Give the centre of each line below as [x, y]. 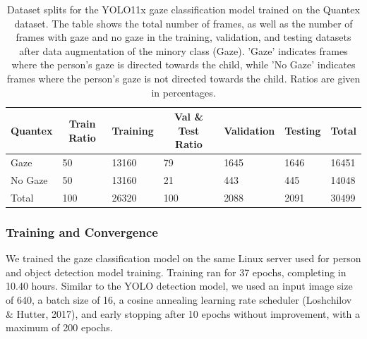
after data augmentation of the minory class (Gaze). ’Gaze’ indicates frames [183, 50]
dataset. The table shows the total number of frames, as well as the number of [183, 23]
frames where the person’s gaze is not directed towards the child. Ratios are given [183, 78]
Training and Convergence [82, 232]
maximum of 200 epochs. [59, 327]
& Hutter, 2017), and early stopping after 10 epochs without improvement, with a [183, 313]
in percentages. [183, 92]
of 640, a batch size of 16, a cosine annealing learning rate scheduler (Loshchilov [179, 299]
